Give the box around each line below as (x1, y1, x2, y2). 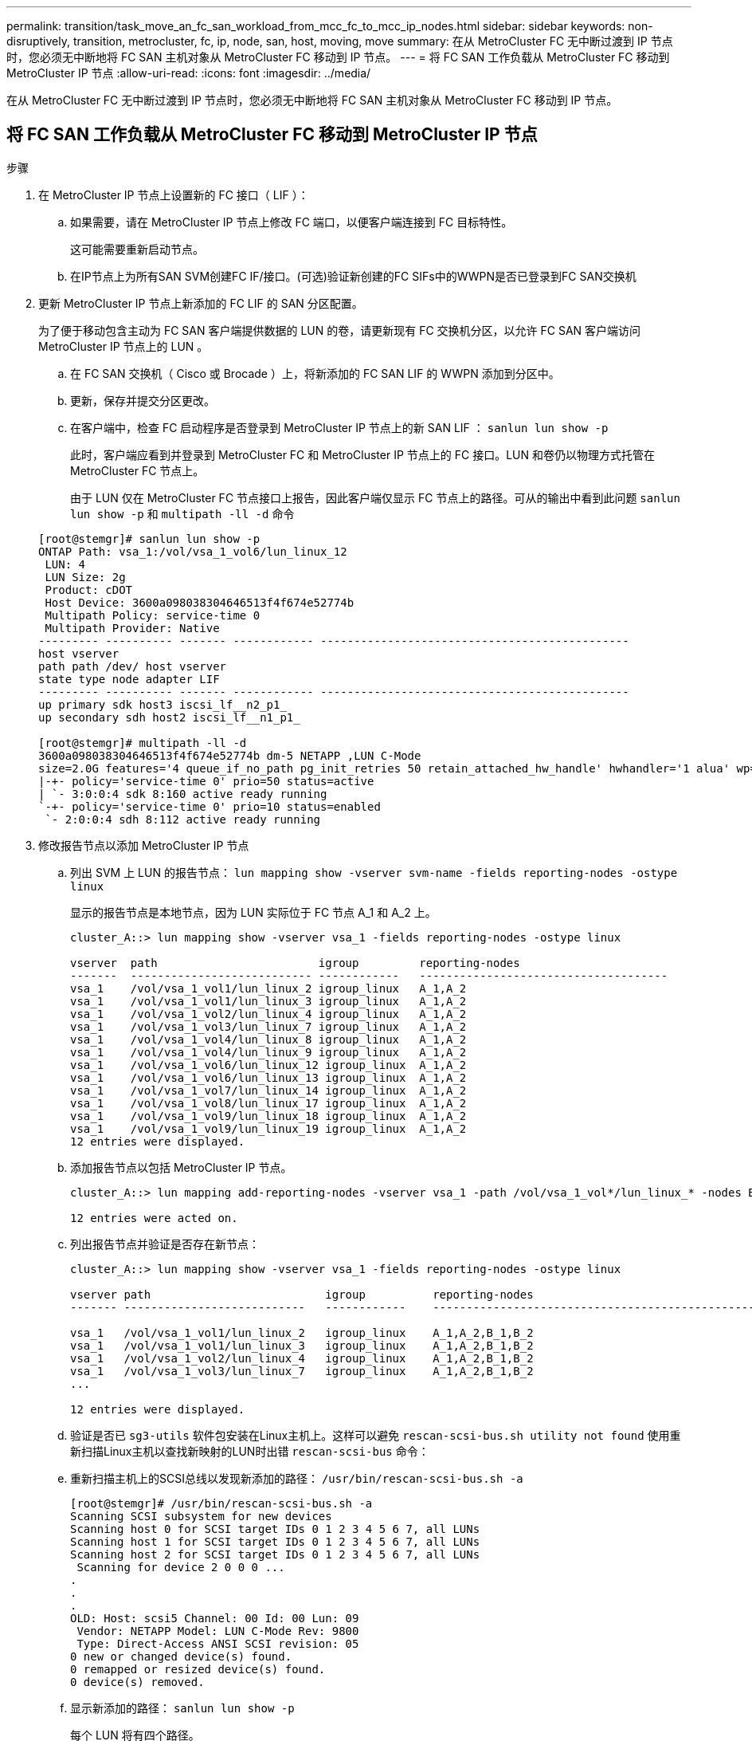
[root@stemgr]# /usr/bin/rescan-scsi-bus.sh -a (70, 1496, 373, 1510)
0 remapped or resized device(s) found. (70, 1662, 326, 1676)
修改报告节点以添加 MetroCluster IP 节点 (38, 838, 249, 852)
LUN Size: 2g (45, 570, 126, 584)
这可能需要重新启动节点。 (70, 242, 204, 256)
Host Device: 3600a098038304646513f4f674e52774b (45, 595, 354, 609)
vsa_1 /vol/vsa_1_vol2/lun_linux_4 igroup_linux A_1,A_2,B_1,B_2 (70, 1351, 534, 1365)
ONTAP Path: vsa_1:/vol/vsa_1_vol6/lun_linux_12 (38, 544, 347, 558)
